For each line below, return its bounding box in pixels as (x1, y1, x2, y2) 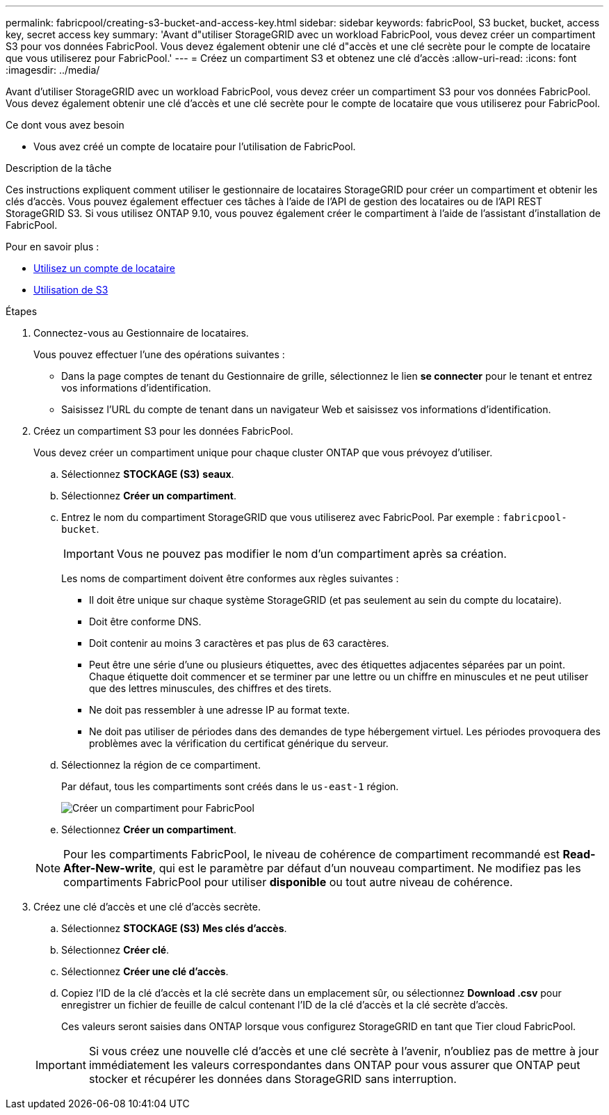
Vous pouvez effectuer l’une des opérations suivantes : (33, 348, 285, 360)
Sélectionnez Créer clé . (61, 944, 170, 956)
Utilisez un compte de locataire (33, 262, 175, 274)
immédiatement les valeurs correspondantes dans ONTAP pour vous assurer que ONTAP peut (88, 1058, 580, 1072)
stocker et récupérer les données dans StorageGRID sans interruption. (88, 1072, 457, 1086)
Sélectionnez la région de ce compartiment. (61, 759, 261, 771)
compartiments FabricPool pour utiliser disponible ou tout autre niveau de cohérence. (63, 875, 513, 889)
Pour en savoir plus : (6, 241, 99, 252)
